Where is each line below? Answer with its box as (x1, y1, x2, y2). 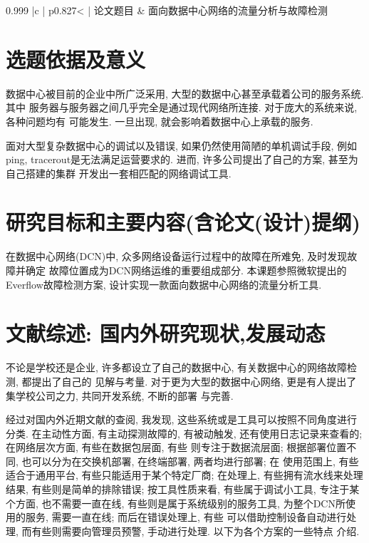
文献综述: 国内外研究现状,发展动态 (6, 319, 326, 348)
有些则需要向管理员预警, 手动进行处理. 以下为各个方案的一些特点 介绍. (31, 523, 360, 538)
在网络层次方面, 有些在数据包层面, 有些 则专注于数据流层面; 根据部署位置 (6, 440, 347, 455)
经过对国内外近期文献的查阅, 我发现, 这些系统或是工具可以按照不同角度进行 (6, 412, 358, 427)
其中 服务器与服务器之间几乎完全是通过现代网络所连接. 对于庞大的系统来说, (6, 100, 358, 115)
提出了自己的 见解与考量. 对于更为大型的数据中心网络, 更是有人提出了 (31, 373, 357, 388)
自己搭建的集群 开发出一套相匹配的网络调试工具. (6, 165, 232, 180)
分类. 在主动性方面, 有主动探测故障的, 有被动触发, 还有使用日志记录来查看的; (6, 425, 363, 440)
